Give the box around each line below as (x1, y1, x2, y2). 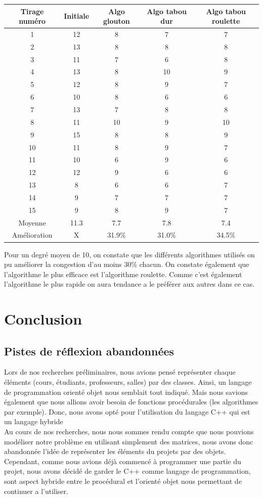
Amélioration (12, 230, 53, 240)
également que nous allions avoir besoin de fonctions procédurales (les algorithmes (4, 396, 258, 407)
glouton (103, 16, 130, 26)
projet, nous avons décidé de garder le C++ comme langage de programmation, (4, 466, 251, 476)
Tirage (20, 6, 44, 16)
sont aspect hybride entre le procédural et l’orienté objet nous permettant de (4, 476, 242, 486)
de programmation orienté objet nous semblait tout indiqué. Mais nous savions (4, 386, 248, 397)
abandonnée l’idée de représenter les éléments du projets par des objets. (4, 446, 226, 457)
